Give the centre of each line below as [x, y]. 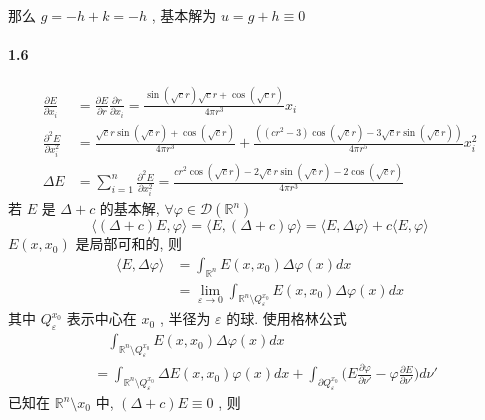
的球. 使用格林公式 [286, 318]
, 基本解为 [184, 15]
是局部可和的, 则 [128, 243]
